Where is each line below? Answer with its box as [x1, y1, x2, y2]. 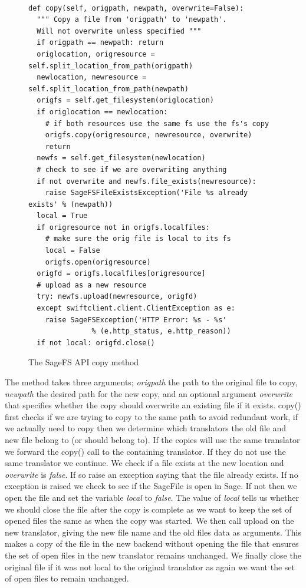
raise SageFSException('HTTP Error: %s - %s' [45, 315, 227, 324]
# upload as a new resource [37, 280, 147, 289]
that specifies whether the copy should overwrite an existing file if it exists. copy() [5, 399, 301, 411]
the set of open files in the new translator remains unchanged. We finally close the [5, 549, 301, 561]
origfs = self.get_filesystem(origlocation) [37, 96, 214, 105]
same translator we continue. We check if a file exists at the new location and [5, 457, 284, 469]
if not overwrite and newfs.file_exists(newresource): [37, 177, 256, 186]
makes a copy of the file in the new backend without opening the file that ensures [5, 537, 299, 550]
